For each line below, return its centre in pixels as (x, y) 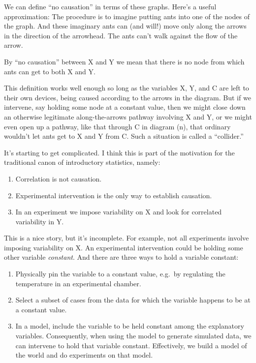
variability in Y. (40, 221)
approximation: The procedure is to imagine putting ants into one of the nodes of (127, 16)
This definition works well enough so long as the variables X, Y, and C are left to (127, 88)
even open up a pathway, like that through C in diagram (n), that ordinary (117, 126)
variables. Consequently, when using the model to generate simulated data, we (133, 336)
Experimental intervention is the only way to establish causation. (114, 195)
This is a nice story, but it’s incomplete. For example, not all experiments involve (127, 238)
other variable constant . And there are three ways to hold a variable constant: (121, 257)
